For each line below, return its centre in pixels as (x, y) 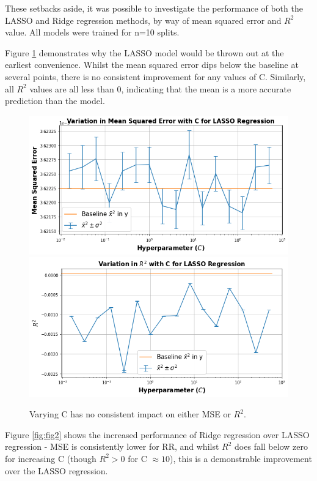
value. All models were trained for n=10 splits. (92, 32)
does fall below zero (271, 446)
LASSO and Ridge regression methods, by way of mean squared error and (143, 20)
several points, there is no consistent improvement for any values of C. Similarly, (155, 76)
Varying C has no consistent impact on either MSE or (130, 414)
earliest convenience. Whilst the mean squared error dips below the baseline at (152, 65)
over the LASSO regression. (56, 470)
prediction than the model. (55, 101)
